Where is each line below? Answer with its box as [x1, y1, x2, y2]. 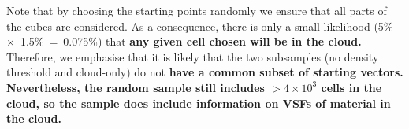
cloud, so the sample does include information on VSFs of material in [6, 94, 391, 111]
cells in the [321, 79, 382, 95]
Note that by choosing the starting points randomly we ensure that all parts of [6, 2, 387, 18]
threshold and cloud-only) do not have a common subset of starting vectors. [6, 64, 403, 80]
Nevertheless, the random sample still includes [6, 79, 265, 95]
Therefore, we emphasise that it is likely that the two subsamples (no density [6, 48, 379, 64]
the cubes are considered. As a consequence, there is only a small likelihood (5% [6, 17, 393, 34]
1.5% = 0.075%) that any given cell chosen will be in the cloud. [20, 33, 362, 50]
